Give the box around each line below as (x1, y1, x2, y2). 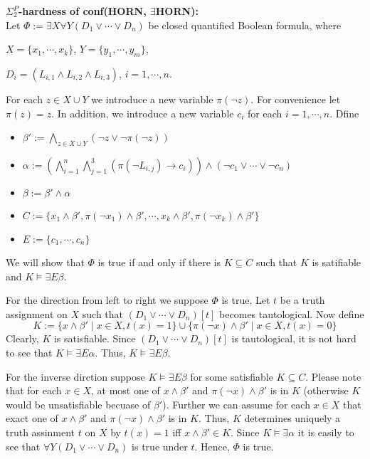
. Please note (305, 369, 361, 384)
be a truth (280, 292, 325, 307)
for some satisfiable (190, 369, 273, 384)
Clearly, (6, 331, 39, 346)
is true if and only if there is (97, 254, 221, 269)
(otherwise (303, 383, 349, 398)
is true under (132, 438, 188, 453)
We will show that (6, 254, 85, 269)
